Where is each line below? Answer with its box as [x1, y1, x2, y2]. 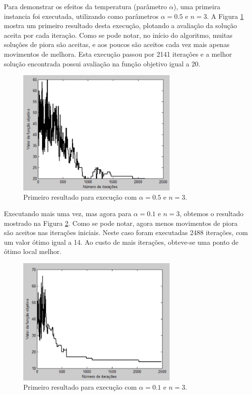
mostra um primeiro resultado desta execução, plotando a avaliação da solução [4, 20, 237, 31]
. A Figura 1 [206, 11, 244, 21]
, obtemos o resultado [179, 208, 244, 218]
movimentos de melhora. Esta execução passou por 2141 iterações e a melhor [4, 48, 232, 59]
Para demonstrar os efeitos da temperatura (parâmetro [4, 1, 167, 11]
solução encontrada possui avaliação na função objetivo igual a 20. [4, 58, 201, 68]
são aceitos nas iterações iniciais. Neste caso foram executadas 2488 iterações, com [4, 227, 248, 237]
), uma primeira [173, 1, 220, 11]
